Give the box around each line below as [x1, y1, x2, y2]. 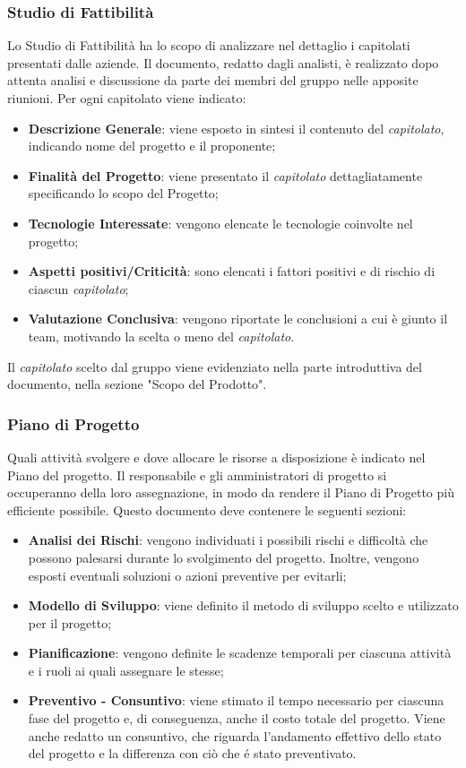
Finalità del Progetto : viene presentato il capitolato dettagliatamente [28, 166, 423, 185]
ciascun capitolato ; [28, 279, 129, 298]
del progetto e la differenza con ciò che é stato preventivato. [28, 744, 357, 763]
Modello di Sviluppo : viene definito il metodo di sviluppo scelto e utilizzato [28, 596, 459, 615]
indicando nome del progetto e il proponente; [28, 136, 276, 155]
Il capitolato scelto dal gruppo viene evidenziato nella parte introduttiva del [7, 357, 422, 375]
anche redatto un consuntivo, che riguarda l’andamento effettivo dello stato [28, 726, 442, 745]
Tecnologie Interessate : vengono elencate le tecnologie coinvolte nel [28, 213, 413, 232]
